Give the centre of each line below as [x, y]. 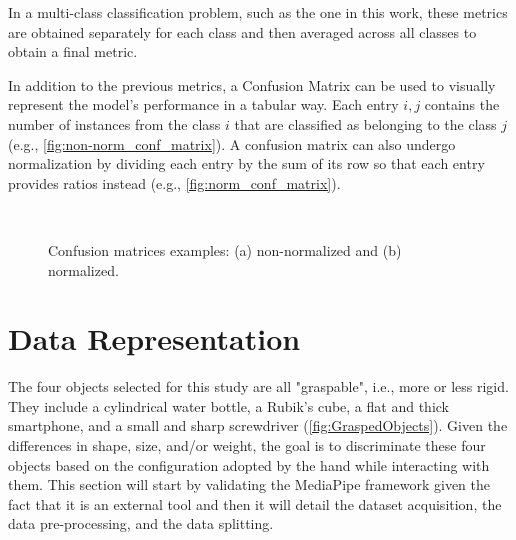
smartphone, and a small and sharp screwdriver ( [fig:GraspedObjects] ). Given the [258, 425]
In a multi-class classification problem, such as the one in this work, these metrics [258, 12]
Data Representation [154, 338]
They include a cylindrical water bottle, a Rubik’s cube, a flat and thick [228, 405]
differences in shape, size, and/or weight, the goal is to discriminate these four [247, 445]
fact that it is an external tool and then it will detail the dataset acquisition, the [255, 503]
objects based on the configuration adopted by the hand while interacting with [249, 464]
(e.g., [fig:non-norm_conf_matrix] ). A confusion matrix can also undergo [232, 143]
